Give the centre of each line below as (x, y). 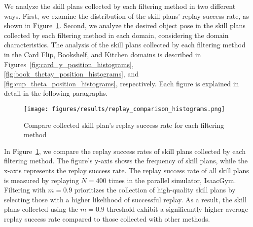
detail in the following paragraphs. (56, 93)
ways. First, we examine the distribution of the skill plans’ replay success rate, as (126, 16)
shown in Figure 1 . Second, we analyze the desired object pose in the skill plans (125, 25)
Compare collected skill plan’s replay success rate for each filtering (124, 125)
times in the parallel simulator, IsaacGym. (172, 180)
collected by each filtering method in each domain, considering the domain (116, 35)
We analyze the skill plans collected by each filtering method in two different (120, 6)
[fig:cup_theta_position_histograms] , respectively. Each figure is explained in (122, 83)
